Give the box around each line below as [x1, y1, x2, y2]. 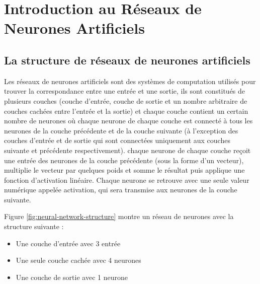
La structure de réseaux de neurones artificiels [4, 52, 250, 67]
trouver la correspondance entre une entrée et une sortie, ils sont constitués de [4, 86, 245, 96]
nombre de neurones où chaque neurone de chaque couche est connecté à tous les [4, 115, 253, 126]
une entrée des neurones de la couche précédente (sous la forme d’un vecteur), [4, 155, 244, 165]
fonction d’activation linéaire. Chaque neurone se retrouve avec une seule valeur [4, 174, 249, 185]
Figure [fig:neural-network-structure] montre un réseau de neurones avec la [4, 211, 234, 222]
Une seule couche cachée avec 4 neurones [16, 255, 141, 265]
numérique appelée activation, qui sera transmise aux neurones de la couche [4, 184, 237, 195]
